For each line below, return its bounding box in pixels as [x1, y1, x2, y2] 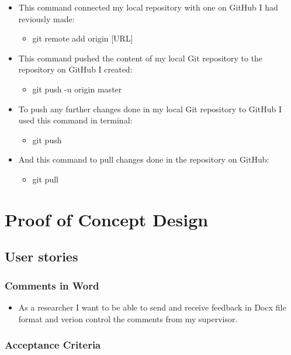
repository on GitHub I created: [18, 63, 133, 75]
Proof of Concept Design [5, 207, 209, 231]
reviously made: [18, 12, 75, 25]
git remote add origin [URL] [32, 32, 133, 44]
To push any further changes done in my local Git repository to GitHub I [18, 102, 282, 115]
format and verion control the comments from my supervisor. [18, 312, 238, 325]
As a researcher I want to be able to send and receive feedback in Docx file [18, 301, 286, 313]
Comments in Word [5, 278, 99, 292]
